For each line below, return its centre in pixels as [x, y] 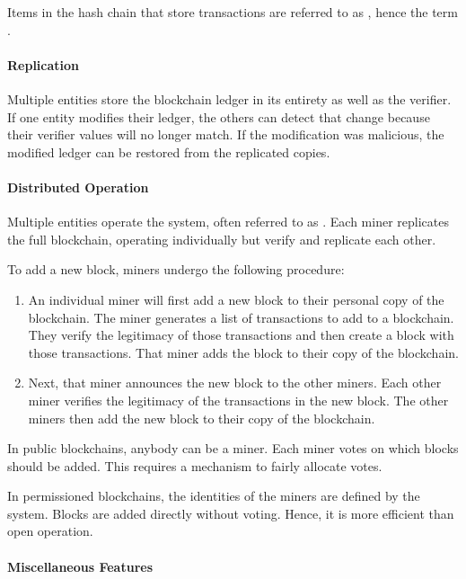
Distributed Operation [78, 187]
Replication [44, 64]
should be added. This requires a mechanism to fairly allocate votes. [195, 465]
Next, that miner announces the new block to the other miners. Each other [235, 383]
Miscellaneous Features [80, 566]
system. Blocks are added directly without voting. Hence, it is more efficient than [231, 513]
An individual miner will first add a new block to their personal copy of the [236, 299]
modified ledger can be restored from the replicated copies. [169, 151]
